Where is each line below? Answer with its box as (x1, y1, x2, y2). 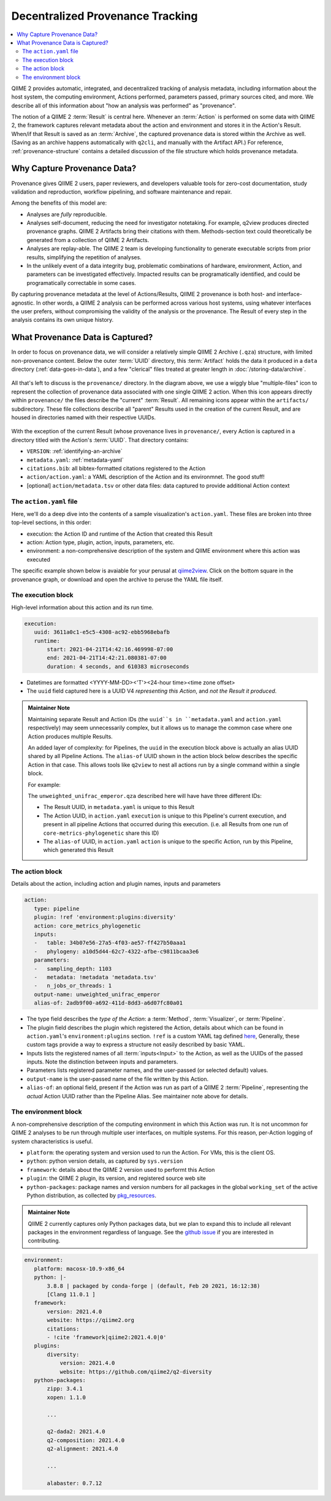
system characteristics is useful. (11, 1138, 93, 1145)
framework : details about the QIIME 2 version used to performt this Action (26, 1166, 215, 1173)
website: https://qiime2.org (47, 1317, 135, 1324)
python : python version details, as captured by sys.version (26, 1157, 183, 1165)
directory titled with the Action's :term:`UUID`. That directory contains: (11, 436, 189, 444)
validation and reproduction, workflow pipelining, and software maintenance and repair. (11, 188, 232, 196)
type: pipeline (34, 905, 80, 912)
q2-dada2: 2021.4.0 (47, 1428, 105, 1435)
